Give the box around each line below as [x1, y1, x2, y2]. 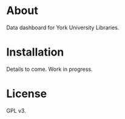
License [6, 87, 47, 101]
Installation [6, 45, 64, 59]
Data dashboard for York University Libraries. [6, 24, 120, 31]
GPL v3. [6, 107, 26, 114]
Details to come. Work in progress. [6, 65, 93, 73]
